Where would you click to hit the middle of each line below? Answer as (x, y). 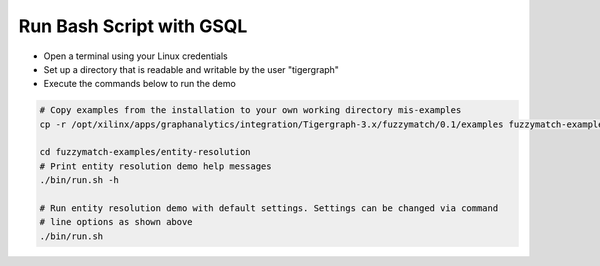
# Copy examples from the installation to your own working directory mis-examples (250, 110)
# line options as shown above (116, 222)
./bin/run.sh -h (79, 180)
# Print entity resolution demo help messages (155, 166)
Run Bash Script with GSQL (133, 26)
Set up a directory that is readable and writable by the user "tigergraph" (191, 69)
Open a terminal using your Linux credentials (136, 56)
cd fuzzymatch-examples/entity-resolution (145, 152)
